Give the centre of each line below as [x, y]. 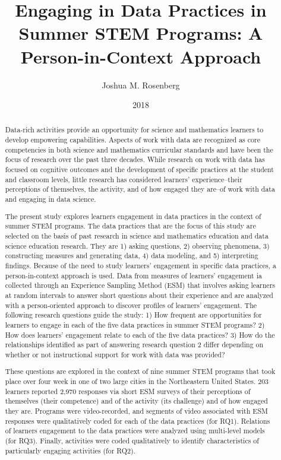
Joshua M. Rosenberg [141, 85]
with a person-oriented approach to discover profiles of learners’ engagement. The [131, 305]
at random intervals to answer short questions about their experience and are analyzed [139, 295]
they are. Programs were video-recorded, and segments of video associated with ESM [136, 410]
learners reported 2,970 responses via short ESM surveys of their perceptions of [128, 391]
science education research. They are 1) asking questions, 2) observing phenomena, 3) [137, 245]
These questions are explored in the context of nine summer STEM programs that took [140, 371]
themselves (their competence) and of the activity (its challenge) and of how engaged [136, 401]
